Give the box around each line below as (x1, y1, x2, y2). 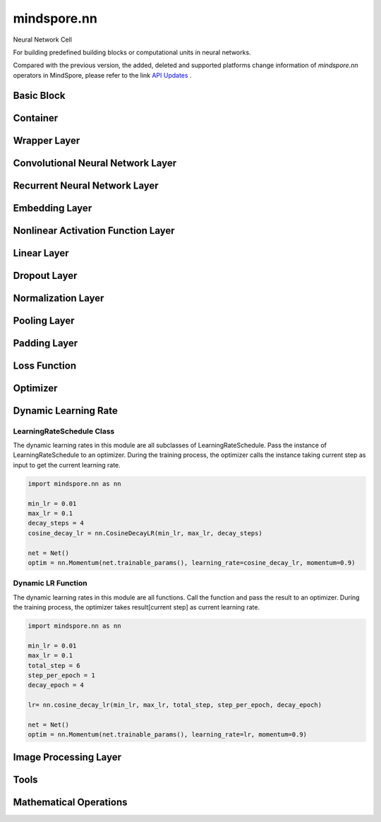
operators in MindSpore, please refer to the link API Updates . (13, 71, 192, 79)
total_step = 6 (28, 661, 80, 669)
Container (13, 112, 59, 124)
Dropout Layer (13, 269, 78, 282)
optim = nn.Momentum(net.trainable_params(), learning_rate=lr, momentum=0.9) (28, 731, 307, 739)
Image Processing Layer (13, 751, 121, 763)
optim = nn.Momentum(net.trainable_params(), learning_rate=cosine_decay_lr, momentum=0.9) (28, 559, 356, 566)
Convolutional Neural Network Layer (13, 157, 177, 169)
